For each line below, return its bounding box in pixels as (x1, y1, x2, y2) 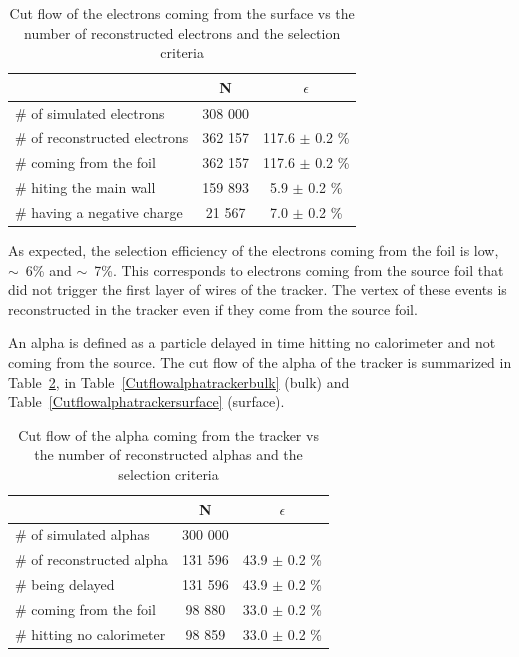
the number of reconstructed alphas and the (34, 444, 303, 465)
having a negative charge (31, 202, 183, 222)
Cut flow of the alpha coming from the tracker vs (18, 424, 319, 445)
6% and (25, 259, 72, 280)
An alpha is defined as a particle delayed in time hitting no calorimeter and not (8, 332, 496, 353)
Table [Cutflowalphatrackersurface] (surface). (8, 391, 285, 412)
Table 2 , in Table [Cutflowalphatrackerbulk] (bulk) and (8, 371, 350, 392)
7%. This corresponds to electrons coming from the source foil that (94, 259, 504, 280)
